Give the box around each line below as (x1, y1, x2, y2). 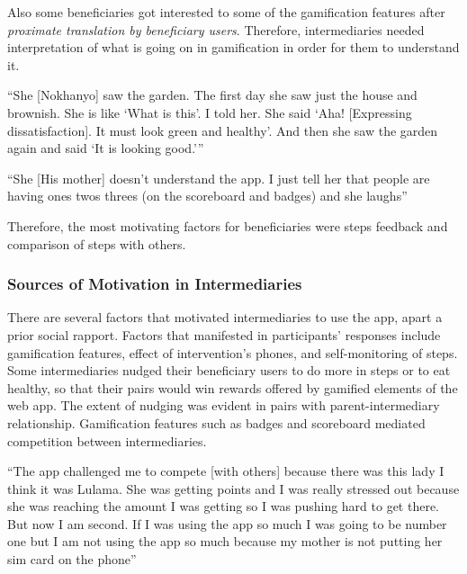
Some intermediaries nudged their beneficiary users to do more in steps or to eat (7, 361, 451, 380)
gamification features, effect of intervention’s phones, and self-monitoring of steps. (7, 343, 458, 362)
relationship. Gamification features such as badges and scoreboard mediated (7, 413, 426, 432)
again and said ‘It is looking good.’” (7, 139, 204, 157)
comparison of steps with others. (7, 234, 186, 253)
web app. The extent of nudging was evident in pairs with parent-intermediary (7, 396, 440, 415)
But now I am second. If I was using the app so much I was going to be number (7, 514, 447, 533)
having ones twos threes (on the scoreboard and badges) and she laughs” (7, 186, 408, 205)
